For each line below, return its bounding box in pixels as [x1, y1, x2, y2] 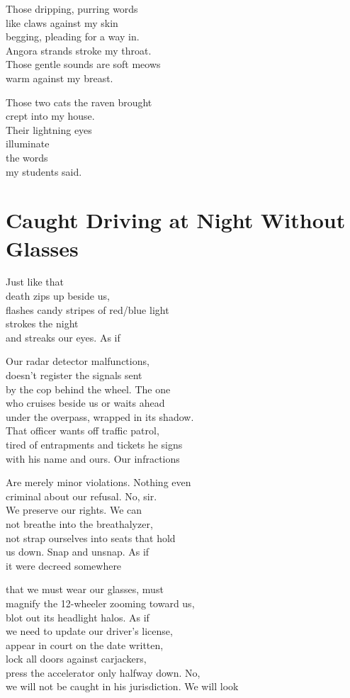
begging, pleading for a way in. [6, 29, 140, 44]
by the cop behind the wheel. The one [6, 381, 171, 396]
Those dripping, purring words [6, 1, 138, 16]
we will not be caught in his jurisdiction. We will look [6, 679, 239, 694]
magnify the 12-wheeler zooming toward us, [6, 595, 195, 610]
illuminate [6, 136, 50, 151]
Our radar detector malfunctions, [6, 354, 149, 368]
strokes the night [6, 316, 79, 331]
